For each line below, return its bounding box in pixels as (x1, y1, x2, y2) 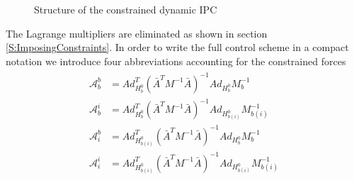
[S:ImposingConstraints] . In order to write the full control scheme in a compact (6, 40, 349, 55)
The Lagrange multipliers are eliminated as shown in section (6, 26, 268, 40)
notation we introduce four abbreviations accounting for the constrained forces (6, 53, 346, 68)
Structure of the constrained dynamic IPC (34, 2, 217, 16)
